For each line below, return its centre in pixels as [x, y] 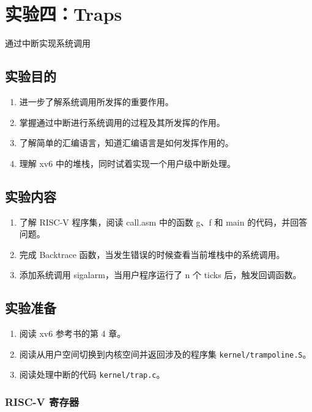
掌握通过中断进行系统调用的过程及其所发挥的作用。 [122, 122]
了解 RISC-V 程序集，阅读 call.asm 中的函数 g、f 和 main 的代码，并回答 [163, 222]
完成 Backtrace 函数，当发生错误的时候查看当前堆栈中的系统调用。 [152, 254]
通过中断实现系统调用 [48, 43]
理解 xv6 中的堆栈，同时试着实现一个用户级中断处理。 [127, 163]
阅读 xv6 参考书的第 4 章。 [72, 333]
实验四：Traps [64, 14]
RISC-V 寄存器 [42, 401]
